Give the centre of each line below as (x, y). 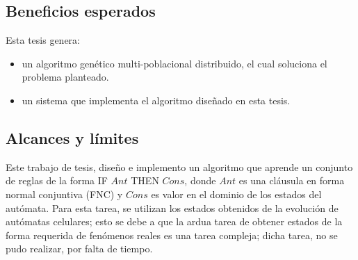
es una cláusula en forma (292, 180)
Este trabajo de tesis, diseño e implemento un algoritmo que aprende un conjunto (179, 166)
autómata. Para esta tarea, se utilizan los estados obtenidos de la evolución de (172, 208)
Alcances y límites (72, 137)
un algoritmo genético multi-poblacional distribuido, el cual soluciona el (174, 63)
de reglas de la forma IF (57, 180)
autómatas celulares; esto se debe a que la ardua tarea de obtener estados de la (174, 221)
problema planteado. (65, 77)
